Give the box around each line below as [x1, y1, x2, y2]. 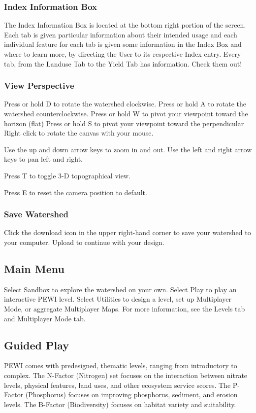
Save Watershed [4, 208, 69, 220]
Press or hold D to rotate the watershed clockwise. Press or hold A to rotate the [4, 99, 247, 109]
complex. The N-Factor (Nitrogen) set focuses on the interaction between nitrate [4, 370, 248, 380]
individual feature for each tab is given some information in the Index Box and [4, 39, 242, 49]
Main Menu [4, 261, 64, 276]
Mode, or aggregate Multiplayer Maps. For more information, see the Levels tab [4, 303, 245, 313]
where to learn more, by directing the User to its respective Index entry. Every [4, 49, 241, 59]
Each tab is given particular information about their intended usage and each [4, 29, 237, 39]
